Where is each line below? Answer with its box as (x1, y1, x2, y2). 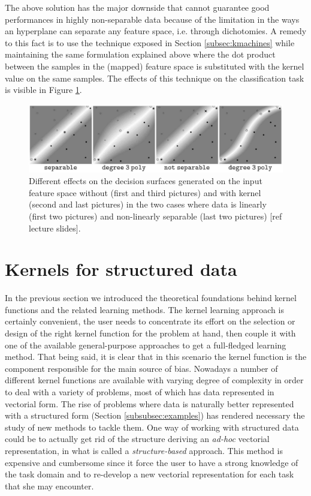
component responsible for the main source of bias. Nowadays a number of (5, 362, 278, 374)
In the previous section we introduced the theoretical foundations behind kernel (5, 291, 297, 304)
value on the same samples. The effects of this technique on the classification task (5, 71, 304, 84)
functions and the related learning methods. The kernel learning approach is (5, 303, 284, 315)
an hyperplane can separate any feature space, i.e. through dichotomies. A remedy (5, 25, 307, 37)
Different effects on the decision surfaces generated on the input (29, 175, 262, 187)
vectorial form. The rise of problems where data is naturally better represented (5, 397, 294, 410)
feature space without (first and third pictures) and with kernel (29, 186, 261, 199)
